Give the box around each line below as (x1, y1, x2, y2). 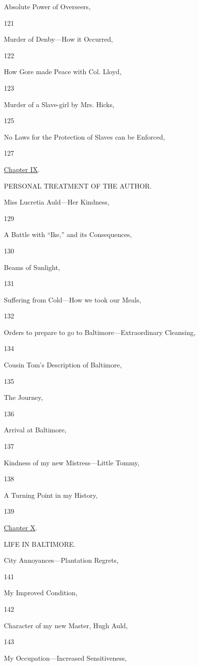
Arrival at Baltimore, (4, 425, 67, 435)
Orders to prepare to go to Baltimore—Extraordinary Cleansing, (4, 327, 196, 337)
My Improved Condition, (4, 587, 77, 598)
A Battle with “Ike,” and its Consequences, (4, 229, 132, 239)
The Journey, (4, 392, 43, 402)
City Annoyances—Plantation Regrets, (4, 555, 119, 565)
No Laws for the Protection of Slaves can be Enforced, (4, 131, 165, 142)
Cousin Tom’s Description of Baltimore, (4, 360, 122, 370)
